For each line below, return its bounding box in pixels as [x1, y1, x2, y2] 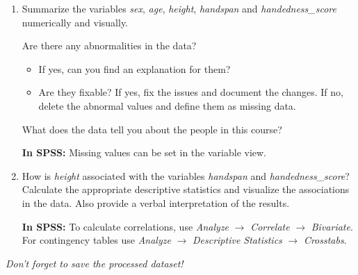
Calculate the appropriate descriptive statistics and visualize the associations [22, 182, 350, 197]
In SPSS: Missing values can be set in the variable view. [22, 145, 267, 160]
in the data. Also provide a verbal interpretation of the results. [22, 195, 290, 210]
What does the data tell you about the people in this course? [22, 122, 282, 136]
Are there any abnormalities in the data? [22, 38, 197, 53]
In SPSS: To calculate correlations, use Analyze [22, 219, 229, 233]
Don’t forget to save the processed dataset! [6, 256, 184, 270]
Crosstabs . [303, 233, 347, 247]
